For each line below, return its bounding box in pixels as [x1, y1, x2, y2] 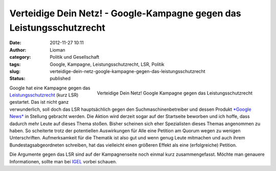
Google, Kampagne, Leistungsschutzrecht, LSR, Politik [50, 61, 165, 67]
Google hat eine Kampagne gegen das [9, 85, 90, 91]
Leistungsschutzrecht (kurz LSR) [9, 92, 79, 98]
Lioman [50, 46, 66, 53]
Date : [9, 40, 21, 46]
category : [9, 54, 31, 60]
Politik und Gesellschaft [50, 54, 100, 60]
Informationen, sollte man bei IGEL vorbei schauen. [9, 158, 117, 164]
